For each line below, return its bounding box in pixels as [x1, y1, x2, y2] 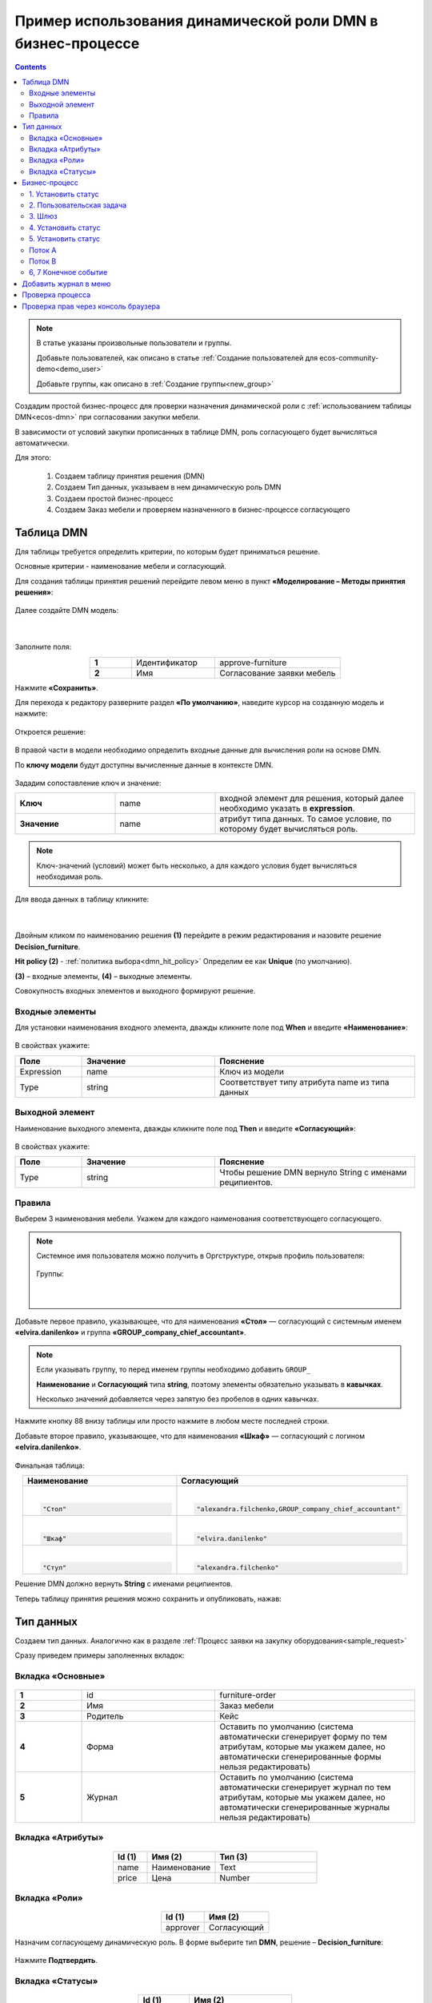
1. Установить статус [29, 189, 99, 199]
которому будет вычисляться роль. [219, 824, 358, 835]
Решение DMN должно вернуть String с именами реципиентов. [14, 1579, 234, 1589]
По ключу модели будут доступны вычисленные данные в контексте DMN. [14, 760, 274, 769]
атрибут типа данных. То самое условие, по [219, 813, 392, 824]
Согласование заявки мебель [219, 667, 336, 679]
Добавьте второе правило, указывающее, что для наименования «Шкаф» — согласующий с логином [14, 1431, 366, 1441]
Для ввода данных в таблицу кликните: [14, 894, 150, 904]
